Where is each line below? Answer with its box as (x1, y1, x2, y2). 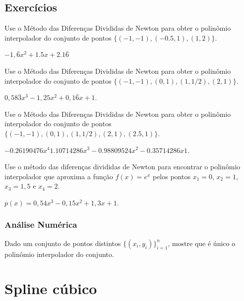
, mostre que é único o (168, 238, 236, 248)
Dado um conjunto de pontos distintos (4, 238, 121, 248)
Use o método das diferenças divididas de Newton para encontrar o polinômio (4, 161, 241, 172)
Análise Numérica (4, 218, 77, 231)
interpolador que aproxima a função (4, 171, 113, 181)
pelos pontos (152, 171, 190, 181)
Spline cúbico (4, 278, 97, 298)
